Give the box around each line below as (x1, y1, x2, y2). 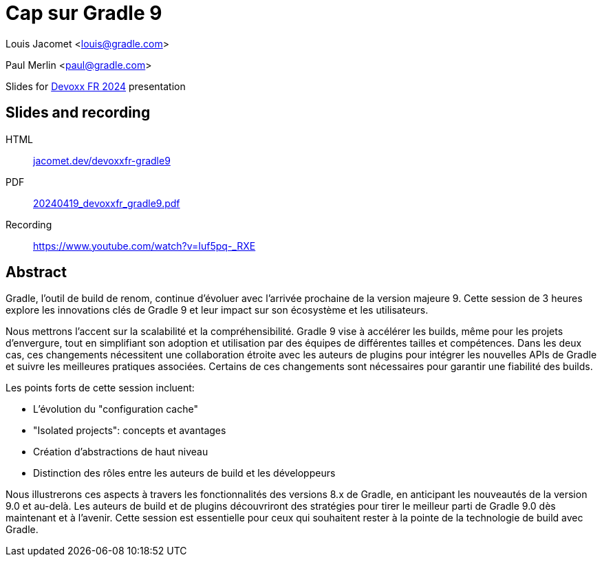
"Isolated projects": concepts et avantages (33, 424, 226, 437)
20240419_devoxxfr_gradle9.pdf (33, 197, 180, 209)
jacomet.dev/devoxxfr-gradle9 (33, 154, 171, 166)
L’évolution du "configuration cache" (33, 403, 198, 415)
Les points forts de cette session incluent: (6, 382, 195, 394)
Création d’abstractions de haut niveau (33, 446, 208, 458)
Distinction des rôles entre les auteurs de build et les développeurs (33, 467, 336, 479)
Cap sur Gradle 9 (6, 1, 162, 25)
